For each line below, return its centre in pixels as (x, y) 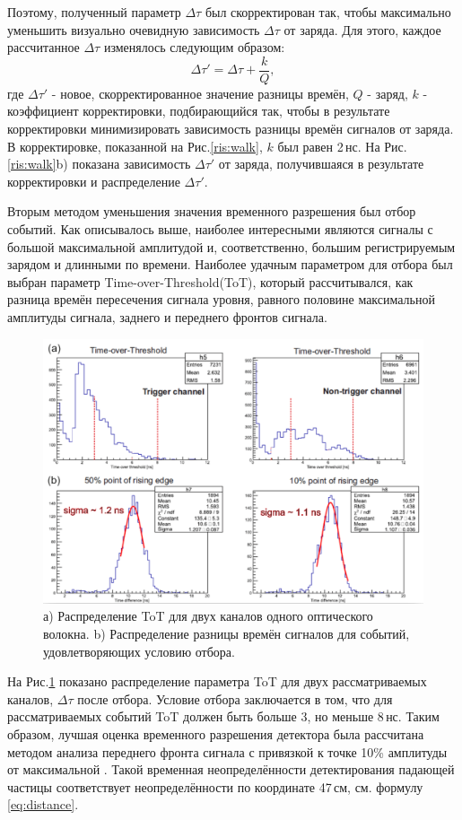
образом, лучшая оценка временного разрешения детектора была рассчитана (216, 733)
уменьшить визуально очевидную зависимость (134, 29)
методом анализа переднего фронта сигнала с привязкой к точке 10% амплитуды (227, 751)
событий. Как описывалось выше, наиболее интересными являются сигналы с (220, 229)
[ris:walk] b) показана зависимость (99, 164)
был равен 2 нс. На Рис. (342, 146)
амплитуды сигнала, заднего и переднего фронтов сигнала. (167, 316)
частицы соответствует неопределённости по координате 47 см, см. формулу (215, 786)
